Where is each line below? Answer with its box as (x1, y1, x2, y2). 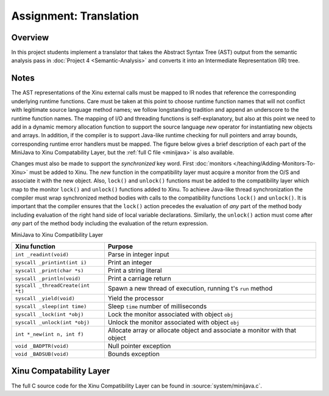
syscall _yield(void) (15, 295, 76, 301)
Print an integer (107, 258, 152, 267)
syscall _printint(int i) (15, 259, 87, 265)
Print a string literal (107, 266, 162, 275)
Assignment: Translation (11, 9, 140, 23)
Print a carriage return (107, 275, 172, 283)
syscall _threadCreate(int (15, 283, 90, 289)
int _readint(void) (15, 251, 69, 257)
